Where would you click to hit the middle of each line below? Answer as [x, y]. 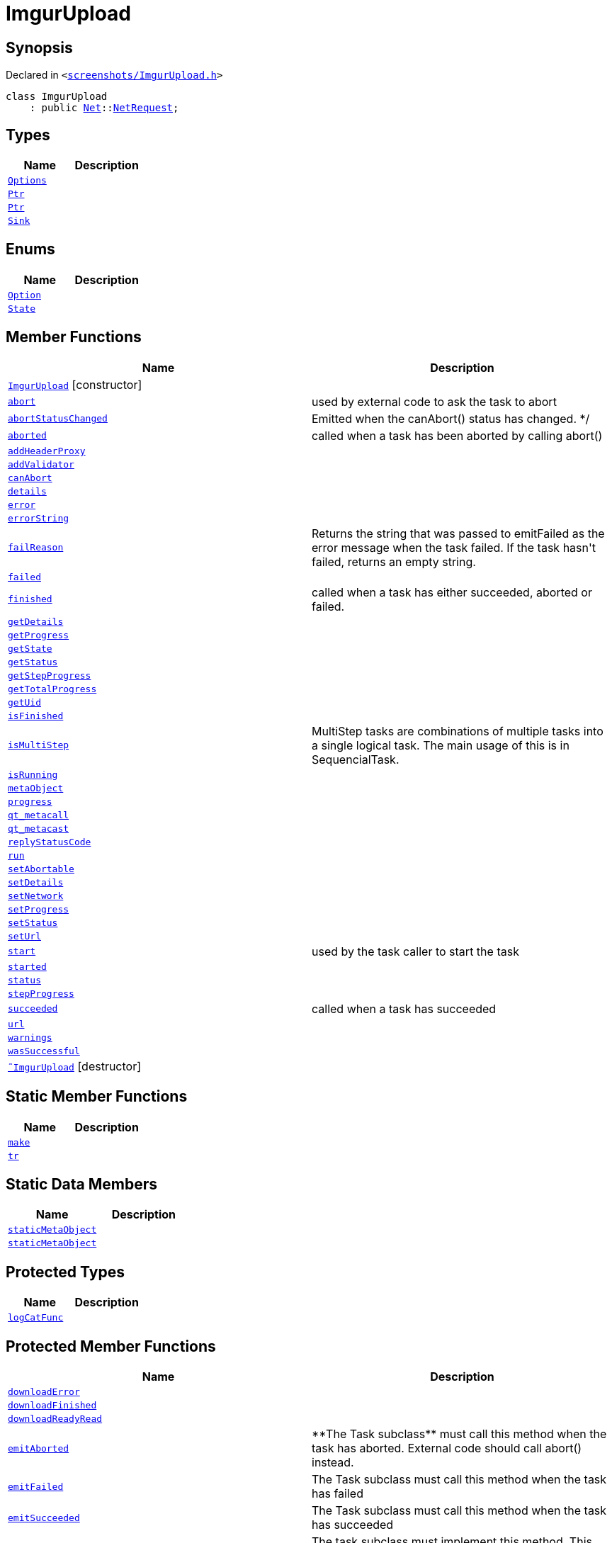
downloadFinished [52, 1406]
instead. [333, 1463]
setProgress [39, 909]
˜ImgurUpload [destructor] [75, 1066]
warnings [30, 1037]
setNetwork [36, 895]
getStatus [33, 662]
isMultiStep [39, 745]
